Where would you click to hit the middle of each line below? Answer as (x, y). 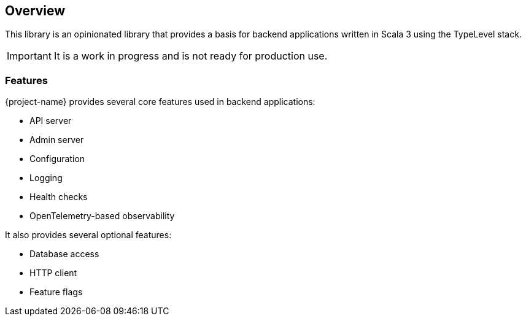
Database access (64, 254)
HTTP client (53, 273)
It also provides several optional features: (88, 235)
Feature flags (56, 292)
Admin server (57, 140)
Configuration (57, 159)
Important (29, 56)
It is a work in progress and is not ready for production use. (191, 56)
